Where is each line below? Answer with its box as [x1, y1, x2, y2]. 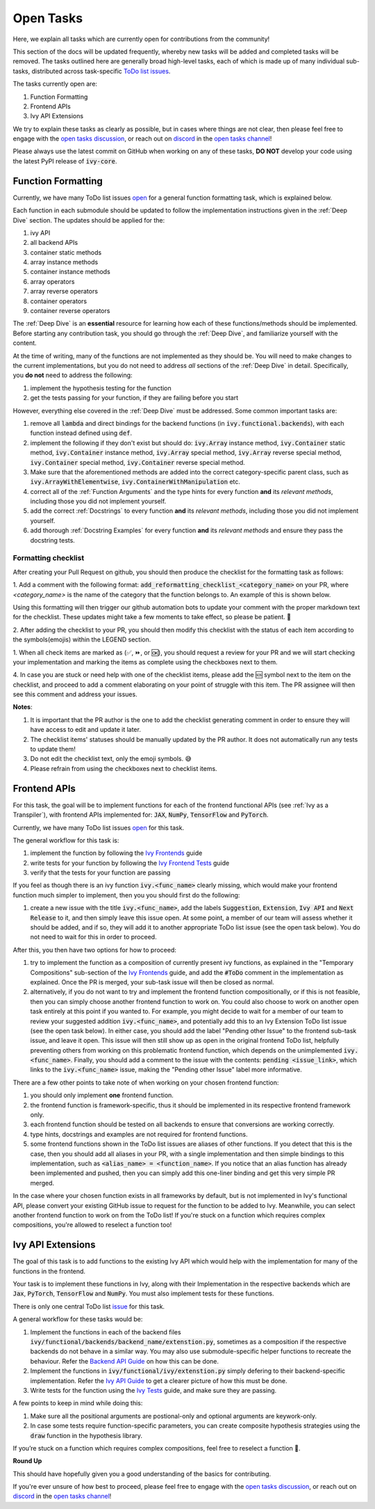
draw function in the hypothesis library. [30, 1431, 142, 1439]
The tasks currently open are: [12, 80, 97, 88]
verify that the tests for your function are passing [30, 868, 171, 877]
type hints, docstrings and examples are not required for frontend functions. [30, 1130, 248, 1138]
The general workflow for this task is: [12, 836, 119, 845]
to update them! [30, 745, 76, 753]
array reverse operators [30, 287, 99, 296]
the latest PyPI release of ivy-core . [12, 157, 117, 165]
